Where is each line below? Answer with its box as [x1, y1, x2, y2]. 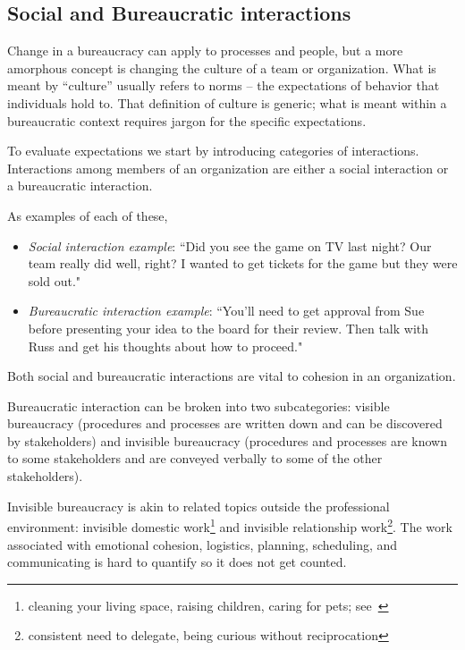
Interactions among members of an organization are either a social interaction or [7, 158, 449, 177]
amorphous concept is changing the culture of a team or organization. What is [7, 58, 436, 77]
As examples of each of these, [7, 206, 168, 224]
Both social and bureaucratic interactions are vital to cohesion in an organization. [7, 367, 456, 385]
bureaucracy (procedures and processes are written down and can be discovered [7, 414, 443, 433]
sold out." [28, 271, 81, 290]
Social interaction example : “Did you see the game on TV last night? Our [28, 236, 432, 255]
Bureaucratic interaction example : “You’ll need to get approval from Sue [28, 301, 425, 320]
